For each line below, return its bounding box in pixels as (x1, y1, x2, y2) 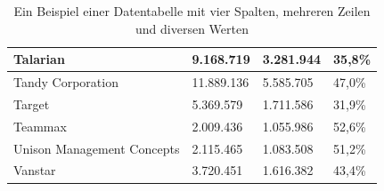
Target (13, 94, 50, 113)
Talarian (13, 50, 65, 68)
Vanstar (13, 161, 56, 179)
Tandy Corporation (13, 73, 118, 92)
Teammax (13, 116, 67, 135)
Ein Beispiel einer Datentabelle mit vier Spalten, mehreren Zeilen (13, 2, 371, 20)
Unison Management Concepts (13, 139, 180, 157)
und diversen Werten (135, 19, 249, 37)
